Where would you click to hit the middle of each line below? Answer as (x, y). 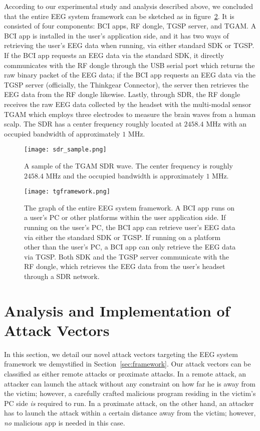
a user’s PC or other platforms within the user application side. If (125, 217)
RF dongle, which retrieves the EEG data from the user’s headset (125, 266)
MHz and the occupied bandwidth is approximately (125, 175)
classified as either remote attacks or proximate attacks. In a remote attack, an (125, 374)
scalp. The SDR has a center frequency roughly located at (93, 124)
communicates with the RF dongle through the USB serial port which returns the (129, 65)
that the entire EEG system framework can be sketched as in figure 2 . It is (119, 16)
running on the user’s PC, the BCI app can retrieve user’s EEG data (130, 227)
